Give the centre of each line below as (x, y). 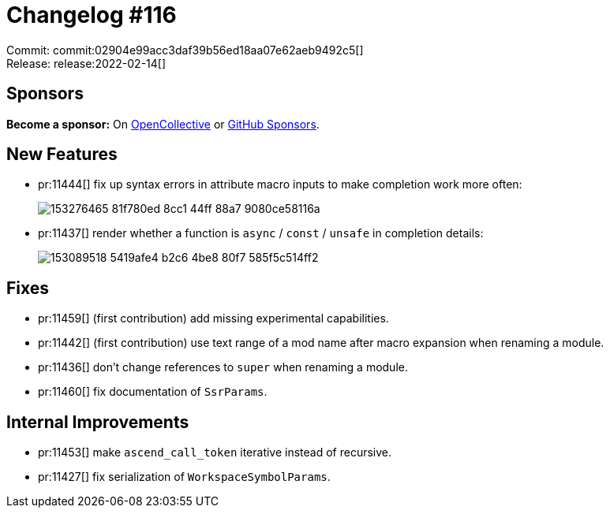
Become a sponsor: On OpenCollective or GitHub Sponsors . (163, 124)
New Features (62, 155)
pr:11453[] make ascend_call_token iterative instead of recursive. (215, 453)
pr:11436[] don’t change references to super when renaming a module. (223, 367)
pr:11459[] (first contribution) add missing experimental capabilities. (213, 318)
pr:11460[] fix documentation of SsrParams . (153, 392)
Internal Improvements (98, 422)
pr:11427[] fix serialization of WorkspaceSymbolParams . (184, 477)
